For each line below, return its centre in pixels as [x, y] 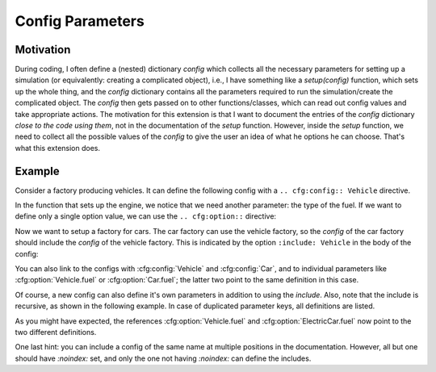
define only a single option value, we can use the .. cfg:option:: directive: [146, 216]
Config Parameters [80, 21]
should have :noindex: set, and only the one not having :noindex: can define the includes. [163, 358]
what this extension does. [58, 148]
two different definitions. [56, 332]
